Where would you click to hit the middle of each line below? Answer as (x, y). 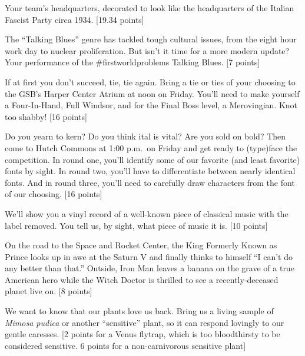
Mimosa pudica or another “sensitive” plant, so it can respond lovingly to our (145, 322)
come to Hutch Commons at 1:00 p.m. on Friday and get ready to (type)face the (151, 147)
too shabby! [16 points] (46, 116)
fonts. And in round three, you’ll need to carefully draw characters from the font (150, 182)
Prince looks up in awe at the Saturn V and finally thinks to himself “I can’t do (149, 256)
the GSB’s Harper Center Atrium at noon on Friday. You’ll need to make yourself (152, 93)
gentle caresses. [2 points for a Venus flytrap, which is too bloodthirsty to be (142, 334)
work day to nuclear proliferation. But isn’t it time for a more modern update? (147, 50)
